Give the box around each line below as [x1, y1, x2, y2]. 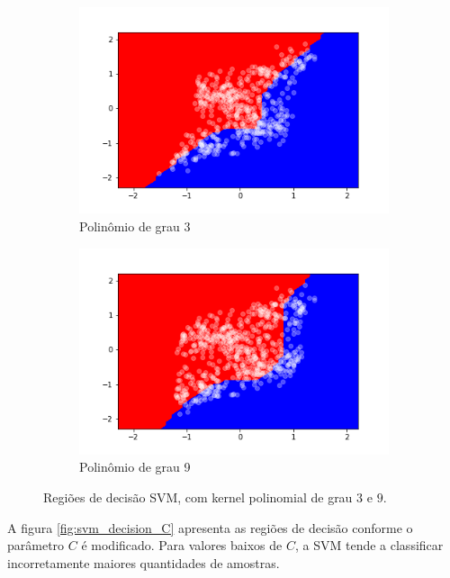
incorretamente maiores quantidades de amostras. [7, 553, 280, 572]
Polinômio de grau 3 [79, 216, 191, 235]
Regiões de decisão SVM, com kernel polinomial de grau [43, 488, 353, 507]
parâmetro [7, 536, 65, 555]
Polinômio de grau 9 [79, 457, 191, 476]
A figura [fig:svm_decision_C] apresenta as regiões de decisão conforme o [7, 518, 413, 537]
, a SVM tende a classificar [294, 536, 444, 555]
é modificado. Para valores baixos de [81, 536, 283, 555]
